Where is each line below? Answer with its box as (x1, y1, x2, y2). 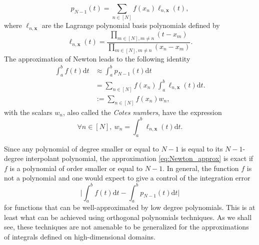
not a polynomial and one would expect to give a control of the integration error (4, 172, 250, 183)
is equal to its (181, 143, 223, 153)
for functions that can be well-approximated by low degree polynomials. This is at (4, 202, 255, 212)
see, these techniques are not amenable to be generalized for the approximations (4, 221, 249, 232)
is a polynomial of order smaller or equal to (9, 162, 143, 173)
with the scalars (4, 106, 52, 117)
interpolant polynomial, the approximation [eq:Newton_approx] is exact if (25, 153, 253, 163)
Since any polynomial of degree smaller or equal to (4, 143, 159, 153)
